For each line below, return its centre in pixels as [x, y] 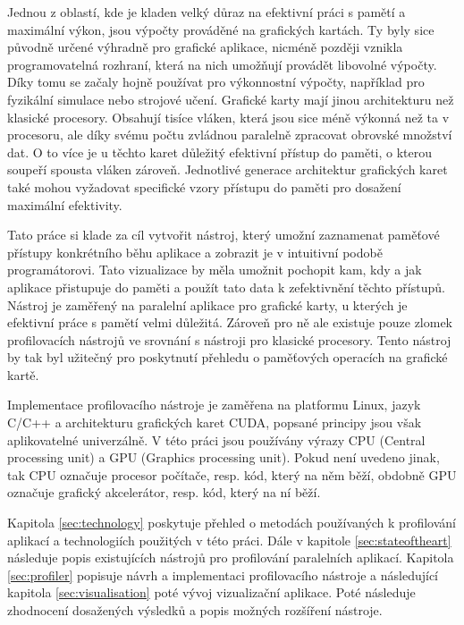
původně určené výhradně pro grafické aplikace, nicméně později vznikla [205, 47]
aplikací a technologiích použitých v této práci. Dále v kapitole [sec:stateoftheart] [229, 540]
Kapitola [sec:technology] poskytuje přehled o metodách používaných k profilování [232, 523]
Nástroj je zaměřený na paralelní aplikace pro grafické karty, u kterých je [207, 304]
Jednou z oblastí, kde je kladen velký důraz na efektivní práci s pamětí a [207, 12]
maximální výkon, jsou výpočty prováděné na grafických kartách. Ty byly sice [221, 29]
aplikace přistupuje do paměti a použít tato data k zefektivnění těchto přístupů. [226, 287]
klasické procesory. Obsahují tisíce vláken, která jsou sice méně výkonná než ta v [228, 117]
